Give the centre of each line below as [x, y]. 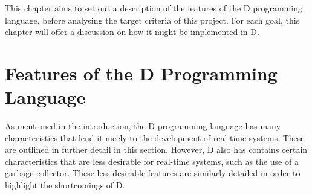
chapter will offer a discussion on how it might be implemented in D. [132, 32]
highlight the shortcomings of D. [65, 185]
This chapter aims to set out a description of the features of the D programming [154, 8]
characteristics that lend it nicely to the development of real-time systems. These [155, 137]
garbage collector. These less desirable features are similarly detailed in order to [153, 173]
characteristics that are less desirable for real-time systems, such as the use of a [152, 161]
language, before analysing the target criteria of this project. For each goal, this [152, 20]
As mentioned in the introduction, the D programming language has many [143, 126]
